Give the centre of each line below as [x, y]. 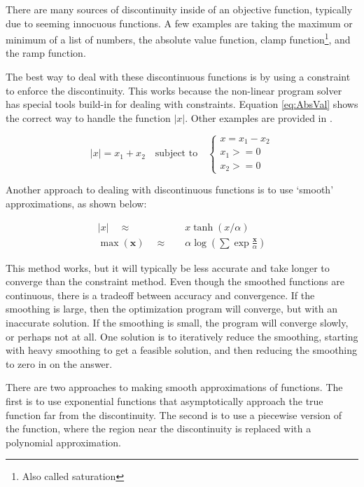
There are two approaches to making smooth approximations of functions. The [174, 387]
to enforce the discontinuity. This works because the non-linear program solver [174, 90]
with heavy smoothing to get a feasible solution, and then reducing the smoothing [182, 350]
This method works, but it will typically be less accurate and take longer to [168, 267]
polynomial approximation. [63, 442]
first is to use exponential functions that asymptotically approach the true [164, 400]
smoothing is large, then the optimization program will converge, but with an [171, 309]
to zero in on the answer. [59, 363]
